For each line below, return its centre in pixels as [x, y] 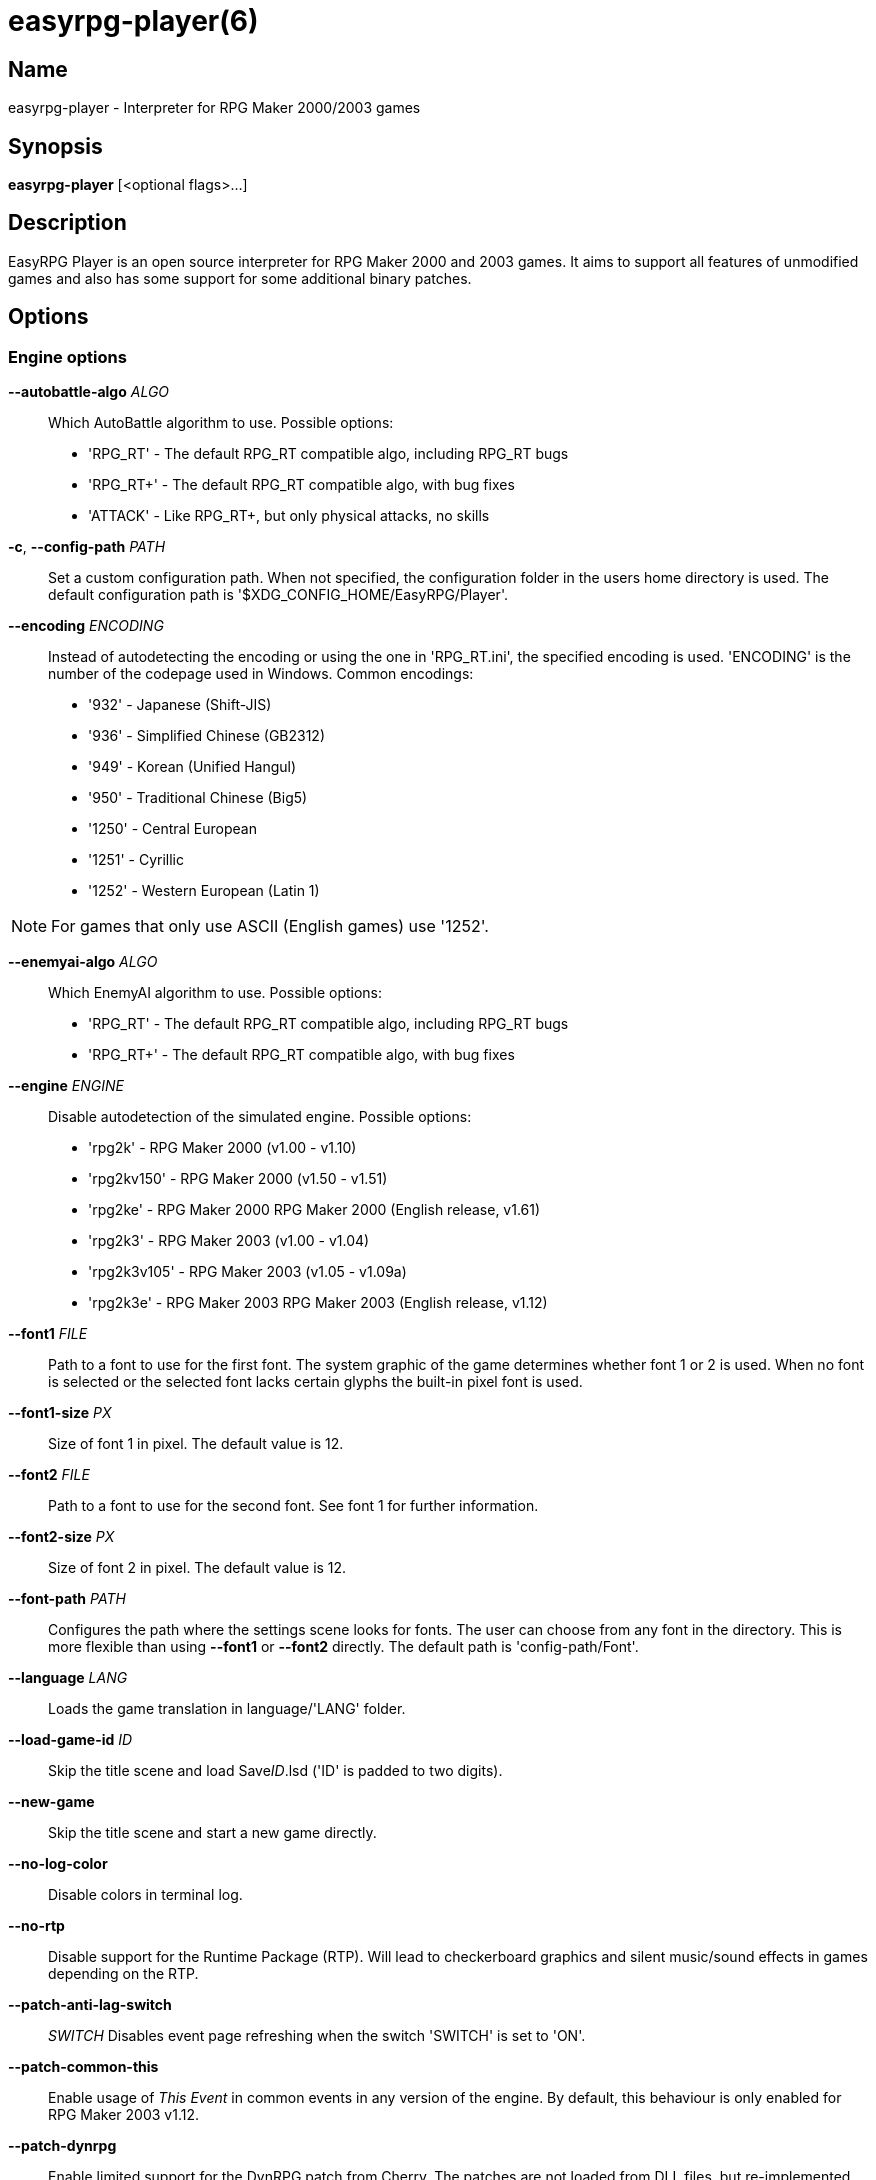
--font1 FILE [48, 1334]
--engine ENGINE [66, 1086]
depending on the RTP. [123, 1974]
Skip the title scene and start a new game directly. [212, 1833]
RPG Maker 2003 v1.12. [124, 2115]
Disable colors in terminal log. [145, 1895]
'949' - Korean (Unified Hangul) [192, 767]
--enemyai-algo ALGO [83, 962]
